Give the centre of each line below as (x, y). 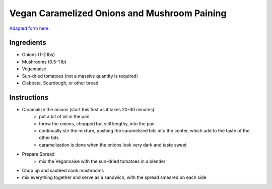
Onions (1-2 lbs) (39, 55)
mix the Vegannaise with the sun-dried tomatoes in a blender (102, 161)
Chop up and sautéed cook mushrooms (63, 171)
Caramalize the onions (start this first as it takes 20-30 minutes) (88, 109)
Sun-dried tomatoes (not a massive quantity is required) (80, 76)
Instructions (29, 97)
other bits (49, 138)
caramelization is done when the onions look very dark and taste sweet (113, 145)
